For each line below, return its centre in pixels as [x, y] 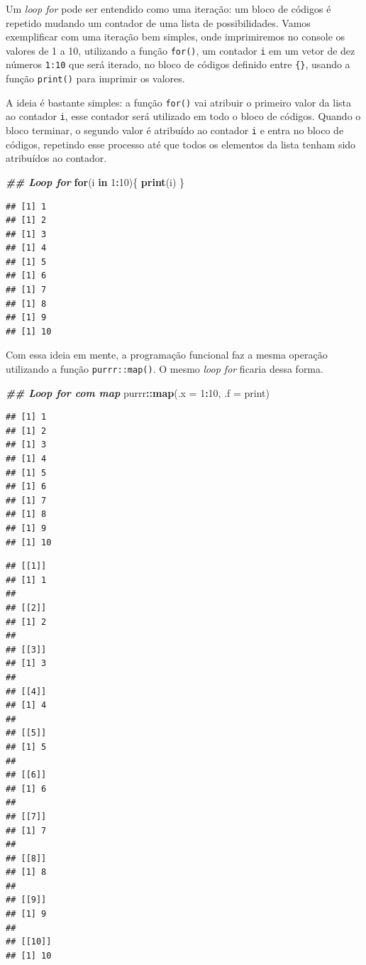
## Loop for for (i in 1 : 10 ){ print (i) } [95, 181]
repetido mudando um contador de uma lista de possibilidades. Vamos [158, 22]
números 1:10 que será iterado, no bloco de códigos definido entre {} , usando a [178, 64]
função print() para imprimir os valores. [95, 78]
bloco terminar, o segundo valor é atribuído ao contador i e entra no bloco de [175, 130]
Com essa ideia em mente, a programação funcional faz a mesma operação [167, 355]
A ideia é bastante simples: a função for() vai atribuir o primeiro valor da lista [179, 102]
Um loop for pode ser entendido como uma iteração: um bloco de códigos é [168, 9]
